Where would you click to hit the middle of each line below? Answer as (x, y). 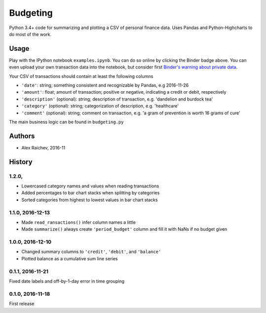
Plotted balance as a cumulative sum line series (70, 258)
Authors (22, 136)
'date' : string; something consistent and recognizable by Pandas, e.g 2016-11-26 (105, 85)
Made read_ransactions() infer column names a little (79, 222)
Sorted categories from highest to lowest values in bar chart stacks (90, 200)
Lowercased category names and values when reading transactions (90, 186)
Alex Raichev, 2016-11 (43, 147)
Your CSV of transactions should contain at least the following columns (81, 76)
